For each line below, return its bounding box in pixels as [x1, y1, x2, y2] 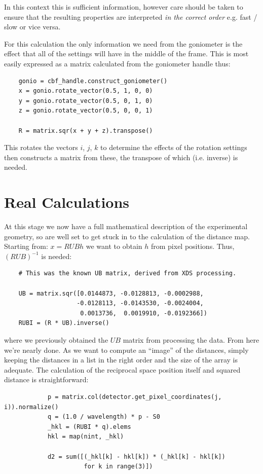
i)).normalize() [4, 403, 59, 411]
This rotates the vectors [4, 142, 78, 153]
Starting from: [4, 241, 48, 251]
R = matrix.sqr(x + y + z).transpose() [18, 127, 153, 134]
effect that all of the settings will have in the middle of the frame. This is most [4, 48, 249, 59]
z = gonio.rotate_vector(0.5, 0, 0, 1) [18, 107, 153, 115]
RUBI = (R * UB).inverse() [18, 319, 109, 327]
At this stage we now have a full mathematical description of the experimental [4, 221, 248, 232]
